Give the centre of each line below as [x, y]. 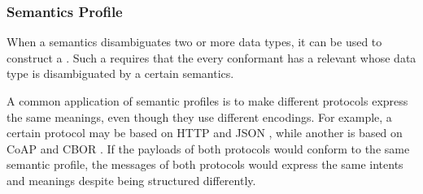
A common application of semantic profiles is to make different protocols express [207, 101]
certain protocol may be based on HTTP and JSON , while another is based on [205, 133]
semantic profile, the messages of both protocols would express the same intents [205, 164]
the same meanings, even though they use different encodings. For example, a [199, 116]
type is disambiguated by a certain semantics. [120, 73]
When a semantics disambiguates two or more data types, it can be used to [194, 42]
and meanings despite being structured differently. [131, 180]
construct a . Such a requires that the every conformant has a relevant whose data [211, 57]
